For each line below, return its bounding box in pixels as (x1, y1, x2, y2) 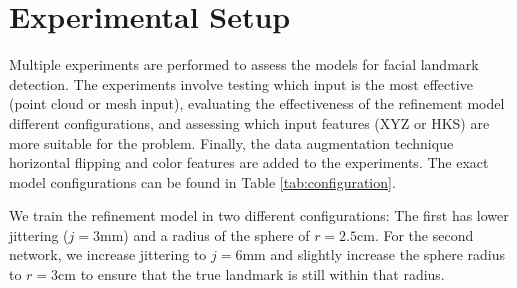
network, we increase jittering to (9, 244, 207, 265)
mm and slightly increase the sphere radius (242, 244, 505, 265)
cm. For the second (357, 224, 474, 245)
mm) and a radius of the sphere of (100, 224, 310, 245)
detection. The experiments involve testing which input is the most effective (9, 73, 473, 94)
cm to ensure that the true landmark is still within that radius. (58, 264, 445, 285)
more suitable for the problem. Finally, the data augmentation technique (9, 132, 454, 153)
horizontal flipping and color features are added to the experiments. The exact (9, 152, 489, 173)
